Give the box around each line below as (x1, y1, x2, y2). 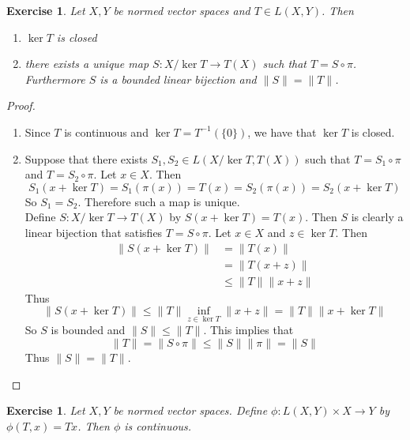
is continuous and (64, 123, 149, 140)
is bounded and (51, 322, 126, 338)
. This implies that (203, 322, 294, 338)
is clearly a (351, 209, 404, 225)
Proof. (6, 97, 36, 114)
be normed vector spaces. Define (113, 402, 268, 419)
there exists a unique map (24, 55, 149, 72)
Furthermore (24, 70, 85, 87)
